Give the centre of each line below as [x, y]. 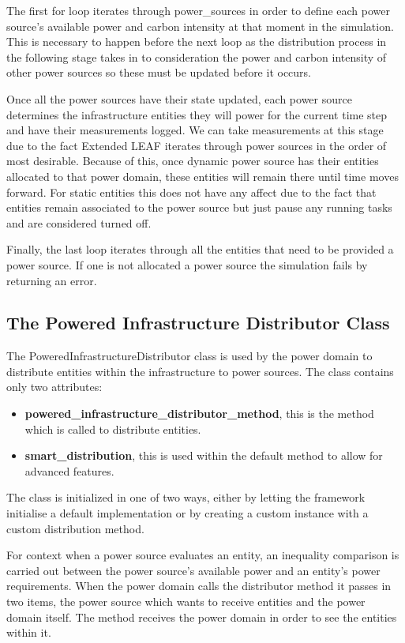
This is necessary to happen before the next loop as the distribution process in [197, 41]
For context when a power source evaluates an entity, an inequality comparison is [203, 555]
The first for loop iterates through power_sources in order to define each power [198, 10]
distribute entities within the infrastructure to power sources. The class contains [200, 371]
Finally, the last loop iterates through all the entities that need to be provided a [200, 249]
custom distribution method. [75, 528]
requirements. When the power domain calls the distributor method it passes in [199, 586]
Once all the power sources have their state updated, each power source [179, 98]
